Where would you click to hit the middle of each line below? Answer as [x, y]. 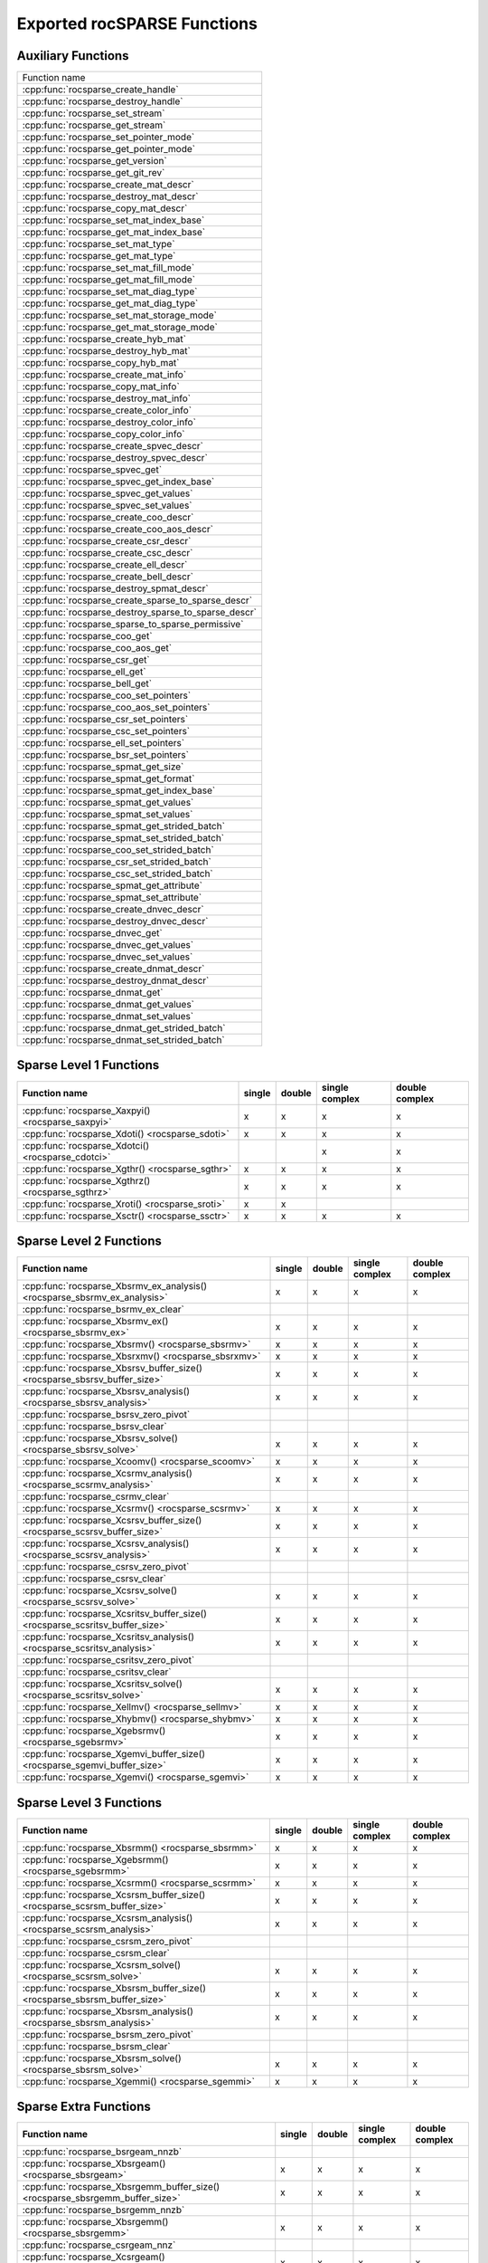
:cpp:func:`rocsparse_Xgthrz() [86, 1180]
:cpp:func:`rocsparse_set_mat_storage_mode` [119, 315]
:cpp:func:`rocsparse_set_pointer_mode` [108, 138]
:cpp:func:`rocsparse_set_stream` [94, 113]
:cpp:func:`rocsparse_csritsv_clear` [97, 1672]
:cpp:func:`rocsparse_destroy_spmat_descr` [115, 588]
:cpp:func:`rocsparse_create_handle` [101, 90]
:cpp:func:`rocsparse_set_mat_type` [99, 244]
